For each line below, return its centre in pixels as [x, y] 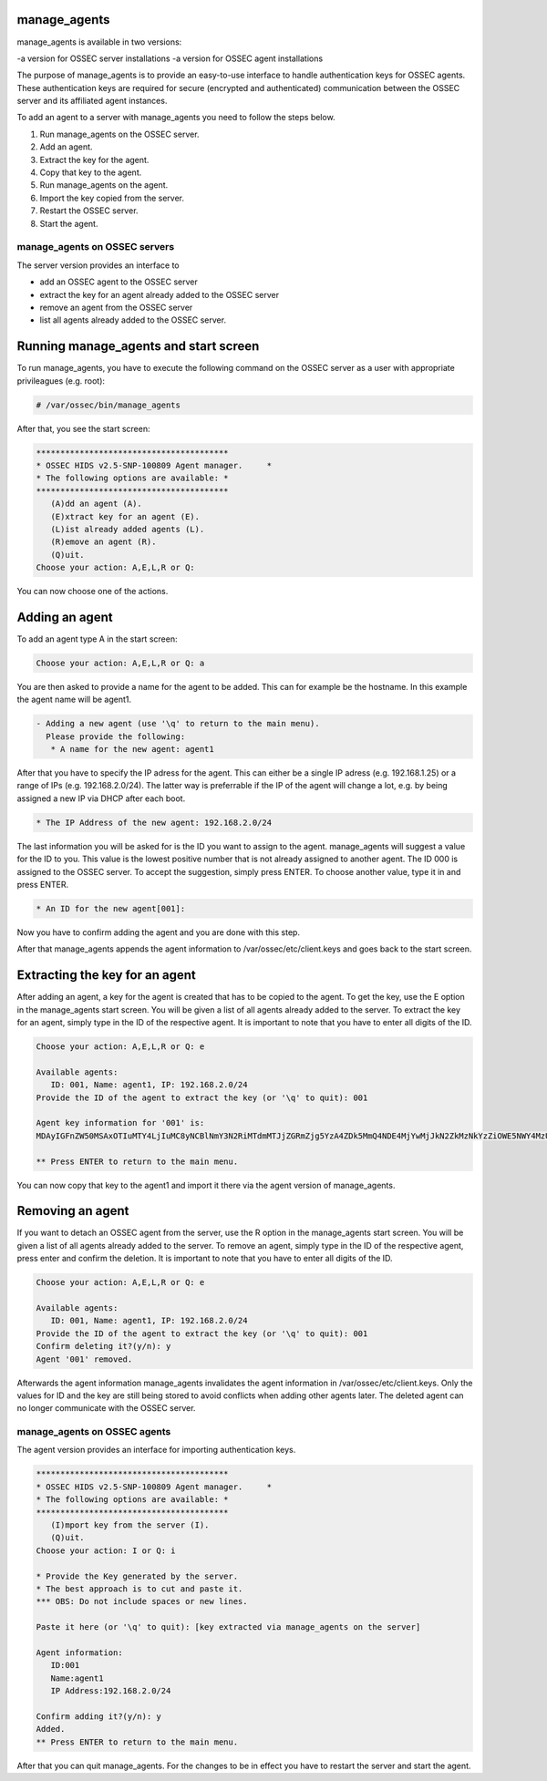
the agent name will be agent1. [74, 700]
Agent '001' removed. [84, 1359]
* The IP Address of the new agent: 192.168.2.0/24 [154, 822]
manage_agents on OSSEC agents [94, 1432]
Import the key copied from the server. [112, 198]
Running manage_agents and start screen [138, 346]
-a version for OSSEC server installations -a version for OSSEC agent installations [170, 58]
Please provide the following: [116, 736]
